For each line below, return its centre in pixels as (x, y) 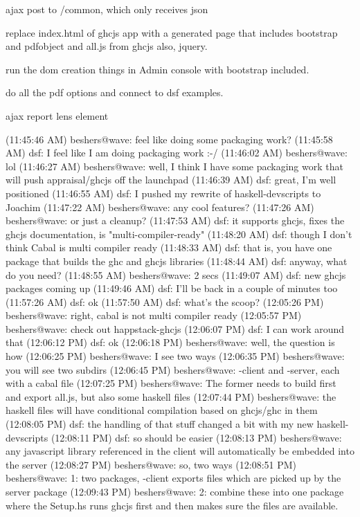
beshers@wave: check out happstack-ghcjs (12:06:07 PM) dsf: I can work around (175, 328)
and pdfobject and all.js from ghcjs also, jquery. (107, 46)
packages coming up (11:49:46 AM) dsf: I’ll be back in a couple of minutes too (172, 288)
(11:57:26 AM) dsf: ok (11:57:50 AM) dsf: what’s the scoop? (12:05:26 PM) (165, 301)
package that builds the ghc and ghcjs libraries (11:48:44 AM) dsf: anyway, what (177, 261)
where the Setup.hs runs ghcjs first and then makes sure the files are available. (172, 505)
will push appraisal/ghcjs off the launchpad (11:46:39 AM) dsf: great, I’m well (171, 180)
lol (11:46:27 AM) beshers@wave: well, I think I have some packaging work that (174, 166)
